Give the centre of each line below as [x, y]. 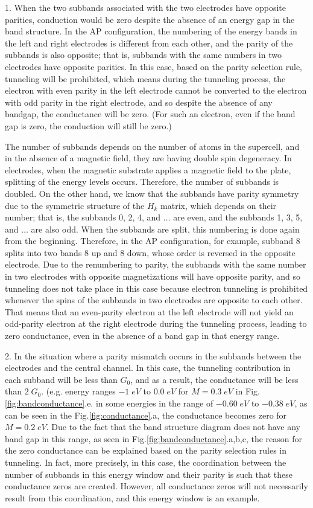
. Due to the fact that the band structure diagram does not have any [173, 427]
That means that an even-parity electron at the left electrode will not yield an [149, 311]
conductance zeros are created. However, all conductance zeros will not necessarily [156, 486]
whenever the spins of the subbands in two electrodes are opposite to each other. [154, 300]
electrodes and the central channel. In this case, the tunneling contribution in [148, 368]
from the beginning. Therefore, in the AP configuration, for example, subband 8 [153, 241]
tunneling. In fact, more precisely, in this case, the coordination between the [146, 462]
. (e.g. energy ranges [78, 391]
